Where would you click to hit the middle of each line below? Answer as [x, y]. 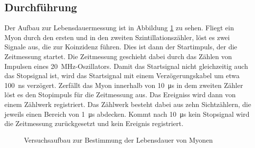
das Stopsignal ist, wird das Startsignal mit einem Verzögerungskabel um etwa [122, 75]
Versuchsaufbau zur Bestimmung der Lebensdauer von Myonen [118, 139]
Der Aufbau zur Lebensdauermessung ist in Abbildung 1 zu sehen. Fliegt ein [119, 28]
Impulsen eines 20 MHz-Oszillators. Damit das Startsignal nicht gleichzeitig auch [126, 66]
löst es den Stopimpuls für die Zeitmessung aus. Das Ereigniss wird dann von [120, 95]
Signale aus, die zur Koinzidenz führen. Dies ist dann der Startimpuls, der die [121, 47]
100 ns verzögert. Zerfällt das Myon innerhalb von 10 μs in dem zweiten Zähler [124, 85]
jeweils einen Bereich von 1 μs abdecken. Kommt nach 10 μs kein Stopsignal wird [127, 114]
